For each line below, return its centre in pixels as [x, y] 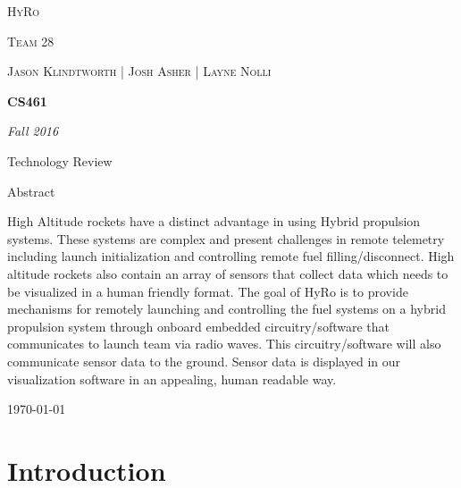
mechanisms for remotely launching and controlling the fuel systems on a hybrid [226, 309]
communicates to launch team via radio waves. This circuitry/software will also [224, 344]
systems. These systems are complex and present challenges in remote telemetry [226, 238]
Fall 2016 [33, 131]
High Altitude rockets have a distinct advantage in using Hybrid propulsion [214, 221]
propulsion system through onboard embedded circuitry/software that [198, 326]
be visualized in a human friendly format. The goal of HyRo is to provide [208, 291]
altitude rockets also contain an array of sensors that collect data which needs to [228, 273]
